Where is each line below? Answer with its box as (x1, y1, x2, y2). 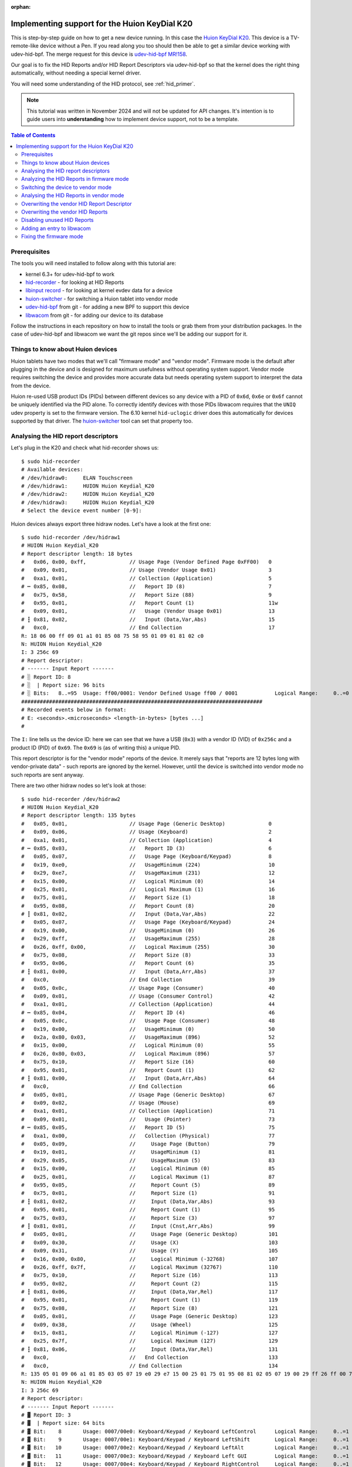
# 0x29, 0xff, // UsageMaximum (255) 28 (21, 935, 275, 942)
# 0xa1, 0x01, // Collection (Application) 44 (21, 1001, 275, 1008)
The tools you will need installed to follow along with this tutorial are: (11, 260, 176, 267)
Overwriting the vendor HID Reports (21, 208, 108, 215)
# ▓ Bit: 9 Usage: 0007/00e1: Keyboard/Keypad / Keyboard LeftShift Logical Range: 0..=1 (21, 1436, 349, 1443)
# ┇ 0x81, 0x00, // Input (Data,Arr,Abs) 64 (21, 1074, 275, 1081)
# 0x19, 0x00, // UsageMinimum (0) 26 (21, 927, 275, 934)
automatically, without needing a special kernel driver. (11, 69, 141, 76)
